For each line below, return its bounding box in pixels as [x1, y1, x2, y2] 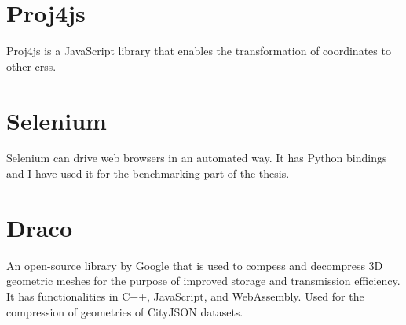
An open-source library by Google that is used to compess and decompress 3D [6, 257, 383, 273]
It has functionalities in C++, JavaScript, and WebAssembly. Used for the [6, 287, 364, 304]
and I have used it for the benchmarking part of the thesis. [6, 165, 290, 182]
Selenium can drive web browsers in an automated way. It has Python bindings [6, 150, 387, 166]
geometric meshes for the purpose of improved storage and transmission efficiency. [6, 272, 401, 289]
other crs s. [6, 57, 57, 74]
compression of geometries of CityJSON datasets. [6, 303, 243, 319]
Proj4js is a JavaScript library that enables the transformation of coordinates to [6, 42, 391, 59]
